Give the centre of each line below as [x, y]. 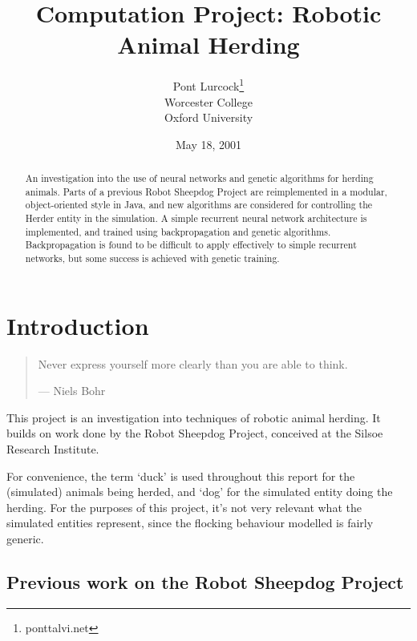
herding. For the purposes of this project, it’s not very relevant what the [184, 507]
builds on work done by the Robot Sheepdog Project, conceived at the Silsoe [195, 433]
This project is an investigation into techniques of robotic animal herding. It [194, 417]
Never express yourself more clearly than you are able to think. [193, 363]
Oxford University [208, 117]
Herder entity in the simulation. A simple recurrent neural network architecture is [196, 218]
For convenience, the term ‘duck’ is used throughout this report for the [181, 476]
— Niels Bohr [72, 391]
